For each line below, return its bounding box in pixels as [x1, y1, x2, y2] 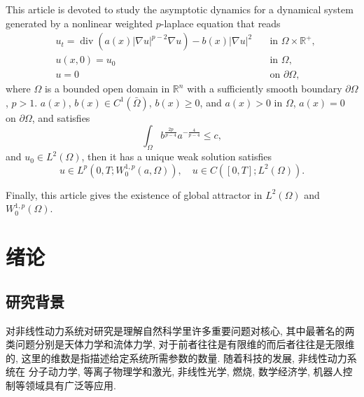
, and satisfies [31, 110, 90, 125]
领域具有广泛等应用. [24, 378, 116, 392]
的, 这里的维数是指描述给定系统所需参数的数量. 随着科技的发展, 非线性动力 [6, 350, 347, 365]
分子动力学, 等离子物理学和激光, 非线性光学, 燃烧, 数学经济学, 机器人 [28, 364, 343, 379]
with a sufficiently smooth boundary [187, 81, 342, 96]
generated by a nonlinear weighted [6, 15, 153, 30]
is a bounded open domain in [44, 81, 170, 96]
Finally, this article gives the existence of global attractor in [6, 187, 262, 202]
